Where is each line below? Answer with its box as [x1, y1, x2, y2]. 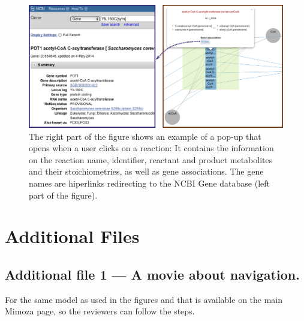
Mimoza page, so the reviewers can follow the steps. [5, 305, 195, 317]
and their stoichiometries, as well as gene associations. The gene [29, 165, 264, 178]
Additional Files [5, 224, 140, 248]
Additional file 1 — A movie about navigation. [5, 265, 300, 283]
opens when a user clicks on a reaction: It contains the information [29, 142, 274, 154]
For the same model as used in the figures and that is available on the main [5, 293, 283, 305]
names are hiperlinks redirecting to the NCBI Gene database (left [29, 176, 270, 189]
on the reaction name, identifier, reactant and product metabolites [29, 153, 273, 166]
